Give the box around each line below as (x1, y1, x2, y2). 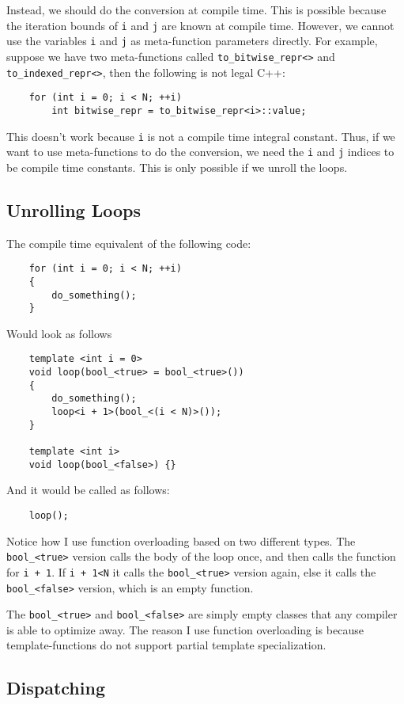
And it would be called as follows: (6, 481, 170, 498)
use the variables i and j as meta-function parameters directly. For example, (6, 32, 378, 49)
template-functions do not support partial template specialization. (6, 637, 327, 653)
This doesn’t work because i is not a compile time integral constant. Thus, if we (6, 127, 395, 144)
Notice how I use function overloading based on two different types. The (6, 532, 356, 549)
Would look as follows (6, 325, 112, 341)
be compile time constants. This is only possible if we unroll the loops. (6, 158, 348, 175)
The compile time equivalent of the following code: (6, 234, 251, 251)
